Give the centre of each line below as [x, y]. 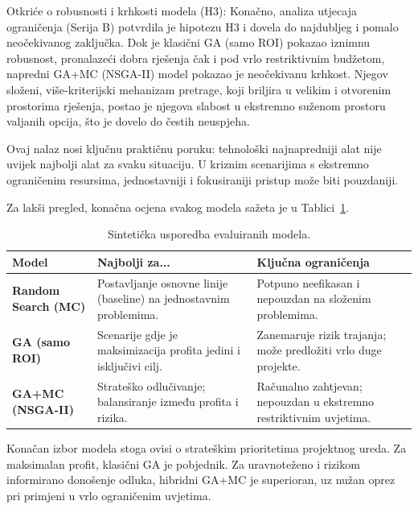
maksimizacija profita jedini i [168, 350]
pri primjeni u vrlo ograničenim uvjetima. [109, 495]
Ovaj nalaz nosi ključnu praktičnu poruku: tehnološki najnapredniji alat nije [194, 148]
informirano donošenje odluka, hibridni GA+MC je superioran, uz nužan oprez [201, 480]
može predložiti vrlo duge [319, 350]
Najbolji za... [133, 261]
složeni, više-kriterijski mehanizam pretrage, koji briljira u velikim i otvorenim [199, 89]
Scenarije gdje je [137, 334]
